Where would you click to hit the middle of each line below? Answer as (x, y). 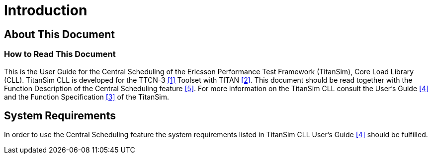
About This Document (59, 34)
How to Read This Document (60, 54)
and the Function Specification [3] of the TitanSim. (87, 97)
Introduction (46, 10)
